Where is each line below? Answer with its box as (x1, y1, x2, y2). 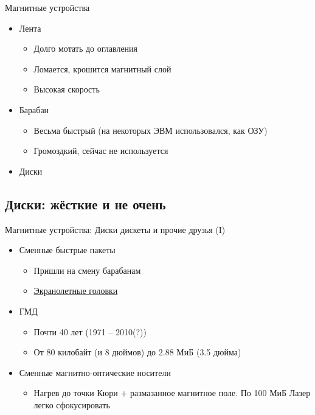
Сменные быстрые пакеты (19, 243, 116, 256)
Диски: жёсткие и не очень (5, 194, 166, 213)
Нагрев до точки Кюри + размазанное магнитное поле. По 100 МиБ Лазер (33, 386, 311, 399)
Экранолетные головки (33, 284, 118, 297)
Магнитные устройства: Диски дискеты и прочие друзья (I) (5, 223, 226, 235)
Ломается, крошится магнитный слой (33, 62, 171, 75)
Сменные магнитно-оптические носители (19, 366, 171, 378)
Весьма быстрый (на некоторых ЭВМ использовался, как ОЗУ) (33, 124, 268, 136)
